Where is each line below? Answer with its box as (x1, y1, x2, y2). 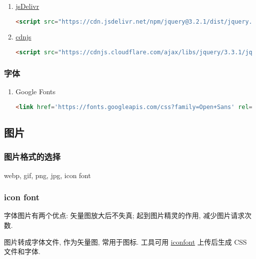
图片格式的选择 (4, 150, 61, 163)
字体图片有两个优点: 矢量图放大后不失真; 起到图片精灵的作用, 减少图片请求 (4, 210, 245, 221)
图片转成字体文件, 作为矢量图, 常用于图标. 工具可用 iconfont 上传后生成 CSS (4, 236, 247, 247)
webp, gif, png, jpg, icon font (4, 170, 91, 180)
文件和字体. (4, 246, 40, 257)
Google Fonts (15, 86, 56, 97)
